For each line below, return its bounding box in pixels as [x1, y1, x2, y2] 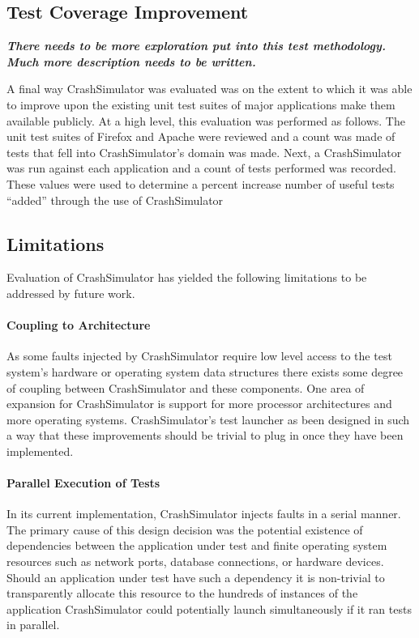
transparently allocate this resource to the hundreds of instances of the [6, 585, 358, 602]
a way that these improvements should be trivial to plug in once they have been [6, 427, 404, 444]
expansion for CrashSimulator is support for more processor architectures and [6, 395, 392, 412]
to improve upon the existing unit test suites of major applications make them [6, 96, 395, 113]
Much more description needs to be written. [6, 53, 256, 70]
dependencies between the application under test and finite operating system [6, 537, 387, 554]
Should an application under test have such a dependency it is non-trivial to [6, 568, 385, 585]
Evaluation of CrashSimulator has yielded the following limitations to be [6, 269, 367, 286]
